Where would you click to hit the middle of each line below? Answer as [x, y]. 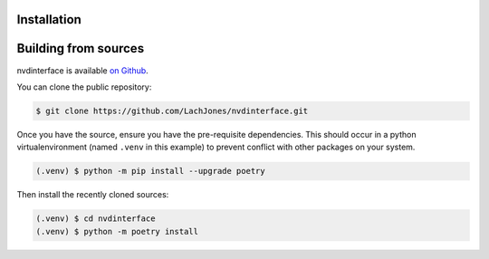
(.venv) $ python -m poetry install [117, 231]
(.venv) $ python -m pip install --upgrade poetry [151, 171]
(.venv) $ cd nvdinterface [96, 219]
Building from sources [81, 48]
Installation [49, 19]
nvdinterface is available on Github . [82, 70]
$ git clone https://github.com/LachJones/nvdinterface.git [172, 110]
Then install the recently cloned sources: [93, 195]
